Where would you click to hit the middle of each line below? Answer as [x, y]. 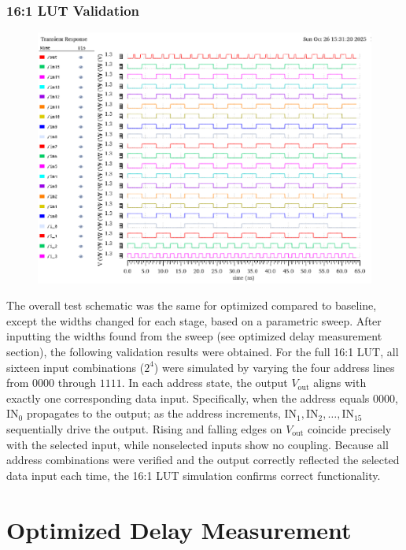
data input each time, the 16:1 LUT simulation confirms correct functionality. [194, 475]
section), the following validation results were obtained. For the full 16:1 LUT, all [203, 351]
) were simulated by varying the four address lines [274, 367]
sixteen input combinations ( [76, 367]
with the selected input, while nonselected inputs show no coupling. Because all [197, 444]
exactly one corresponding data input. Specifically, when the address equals [188, 398]
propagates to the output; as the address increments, [153, 413]
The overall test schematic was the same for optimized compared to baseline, [192, 305]
